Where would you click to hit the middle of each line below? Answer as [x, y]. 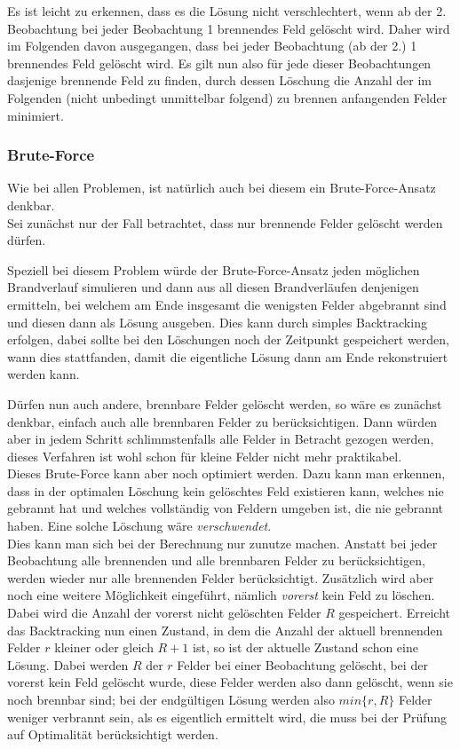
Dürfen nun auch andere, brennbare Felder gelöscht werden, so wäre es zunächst [225, 403]
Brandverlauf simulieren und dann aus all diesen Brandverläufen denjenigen [213, 287]
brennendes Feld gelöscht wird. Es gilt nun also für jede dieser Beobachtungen [219, 63]
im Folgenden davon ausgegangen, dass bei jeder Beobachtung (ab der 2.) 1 [212, 46]
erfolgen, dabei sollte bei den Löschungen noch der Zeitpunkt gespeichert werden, [228, 339]
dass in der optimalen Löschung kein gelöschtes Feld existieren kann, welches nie [226, 490]
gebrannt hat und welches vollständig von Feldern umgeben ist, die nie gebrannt [225, 508]
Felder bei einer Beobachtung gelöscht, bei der [302, 664]
